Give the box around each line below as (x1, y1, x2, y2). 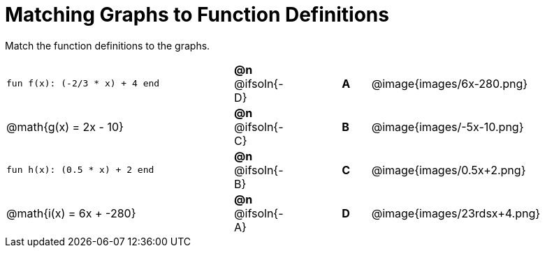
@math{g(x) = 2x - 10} (6, 119, 124, 134)
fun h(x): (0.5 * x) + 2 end (6, 164, 154, 176)
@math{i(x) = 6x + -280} (6, 206, 136, 220)
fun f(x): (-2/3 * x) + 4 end (6, 78, 160, 89)
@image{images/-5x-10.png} (371, 119, 524, 134)
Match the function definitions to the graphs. (5, 39, 210, 52)
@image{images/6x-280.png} (371, 76, 528, 91)
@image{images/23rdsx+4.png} (371, 206, 541, 220)
